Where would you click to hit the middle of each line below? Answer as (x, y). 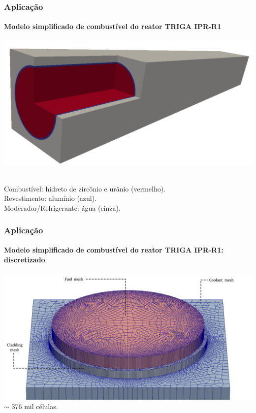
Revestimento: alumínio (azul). (50, 198)
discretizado (25, 259)
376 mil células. (35, 406)
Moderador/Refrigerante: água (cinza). (62, 208)
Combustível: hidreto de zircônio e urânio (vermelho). (85, 188)
